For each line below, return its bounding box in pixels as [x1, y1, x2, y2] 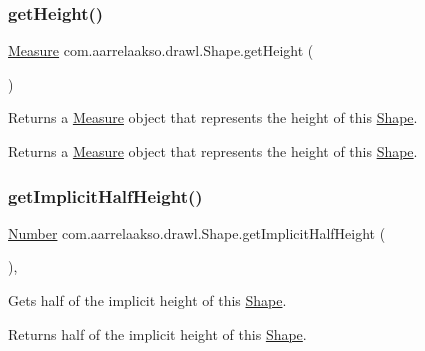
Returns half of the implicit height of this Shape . [8, 323, 307, 344]
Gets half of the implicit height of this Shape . [8, 290, 287, 310]
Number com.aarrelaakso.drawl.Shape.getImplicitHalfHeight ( [8, 222, 386, 243]
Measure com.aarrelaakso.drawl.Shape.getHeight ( [8, 40, 314, 61]
